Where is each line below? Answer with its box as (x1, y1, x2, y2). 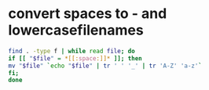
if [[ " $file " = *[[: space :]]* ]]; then (8, 54, 143, 63)
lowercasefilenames (8, 21, 144, 39)
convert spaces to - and (8, 5, 167, 23)
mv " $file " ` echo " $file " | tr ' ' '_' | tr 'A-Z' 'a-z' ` (8, 62, 203, 70)
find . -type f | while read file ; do (8, 47, 135, 55)
